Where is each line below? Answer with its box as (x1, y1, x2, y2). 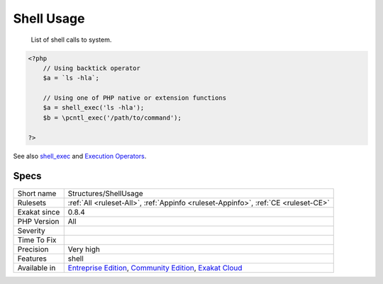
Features (17, 254, 48, 263)
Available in (17, 263, 56, 273)
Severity (17, 225, 45, 235)
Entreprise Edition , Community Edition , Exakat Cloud (67, 263, 243, 273)
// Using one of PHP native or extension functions (43, 94, 227, 102)
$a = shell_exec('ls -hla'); (43, 103, 145, 112)
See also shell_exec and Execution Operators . (13, 152, 147, 160)
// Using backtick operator (43, 64, 141, 72)
